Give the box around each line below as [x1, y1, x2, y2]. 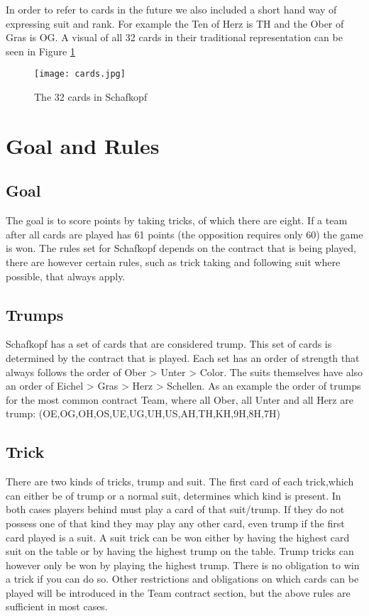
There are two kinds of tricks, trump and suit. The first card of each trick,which [6, 474, 354, 489]
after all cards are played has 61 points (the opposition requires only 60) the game [6, 226, 363, 241]
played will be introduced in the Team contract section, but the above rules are [6, 585, 351, 600]
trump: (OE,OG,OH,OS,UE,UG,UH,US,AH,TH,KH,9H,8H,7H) [6, 406, 280, 421]
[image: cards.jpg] [34, 69, 126, 79]
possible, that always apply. [6, 268, 126, 283]
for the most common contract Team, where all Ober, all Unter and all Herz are [6, 392, 353, 407]
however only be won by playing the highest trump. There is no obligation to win [6, 557, 360, 572]
